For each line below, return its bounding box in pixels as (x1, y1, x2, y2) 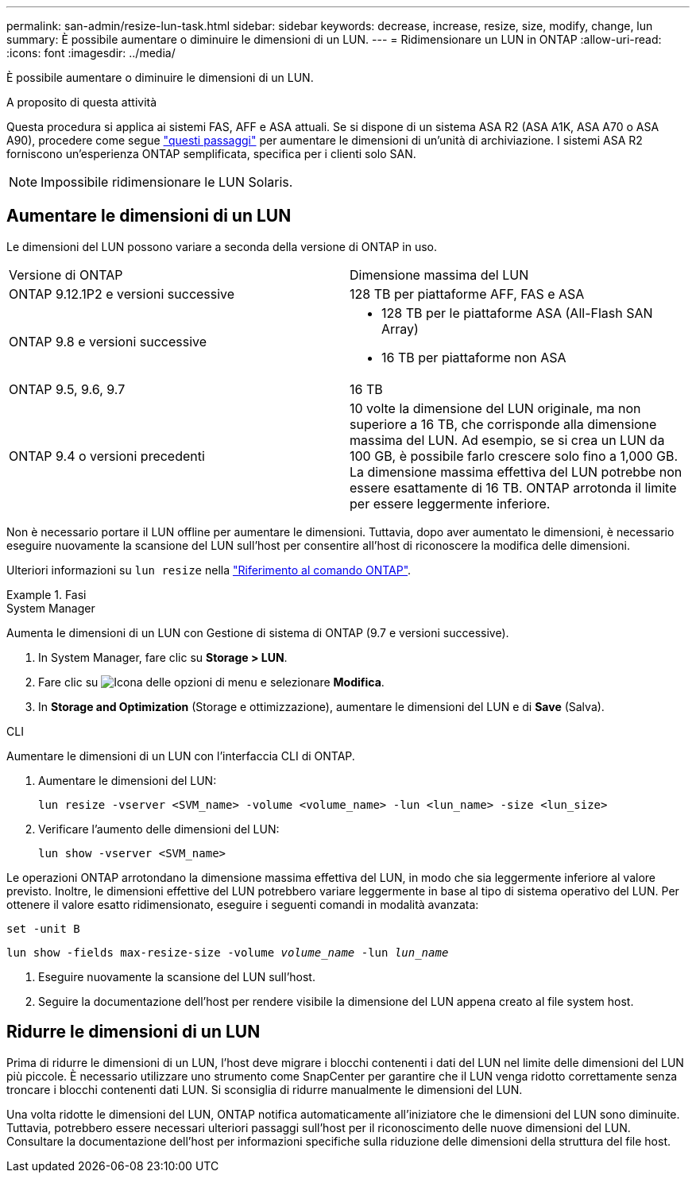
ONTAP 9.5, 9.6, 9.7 (9, 381, 126, 397)
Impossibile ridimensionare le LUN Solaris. (41, 174, 293, 190)
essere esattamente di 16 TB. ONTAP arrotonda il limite (350, 479, 677, 496)
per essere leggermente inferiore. (350, 495, 551, 512)
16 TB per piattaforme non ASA (381, 349, 566, 365)
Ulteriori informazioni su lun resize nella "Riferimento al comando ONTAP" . (6, 562, 412, 577)
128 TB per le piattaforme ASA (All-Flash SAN (381, 304, 653, 321)
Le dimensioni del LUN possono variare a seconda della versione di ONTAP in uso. (6, 239, 438, 253)
